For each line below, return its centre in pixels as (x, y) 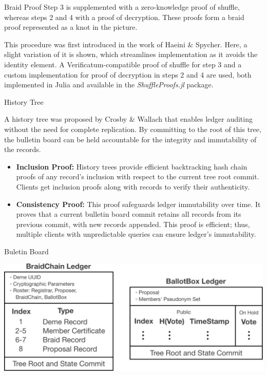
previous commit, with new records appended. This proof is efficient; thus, (133, 224)
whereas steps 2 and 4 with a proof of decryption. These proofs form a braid (124, 17)
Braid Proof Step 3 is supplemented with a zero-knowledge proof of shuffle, (122, 7)
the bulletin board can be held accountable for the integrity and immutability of (130, 139)
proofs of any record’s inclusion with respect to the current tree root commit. (138, 176)
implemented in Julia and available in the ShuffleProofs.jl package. (109, 85)
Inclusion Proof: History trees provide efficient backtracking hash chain (132, 166)
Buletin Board (26, 251)
